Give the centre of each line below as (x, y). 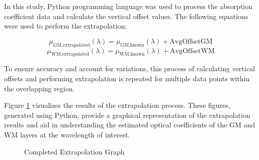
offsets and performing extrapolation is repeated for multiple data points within (127, 78)
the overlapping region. (39, 88)
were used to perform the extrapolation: (66, 26)
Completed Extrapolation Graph (74, 151)
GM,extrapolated (71, 45)
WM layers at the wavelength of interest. (67, 134)
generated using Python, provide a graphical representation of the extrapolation (127, 115)
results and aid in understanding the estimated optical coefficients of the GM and (130, 125)
